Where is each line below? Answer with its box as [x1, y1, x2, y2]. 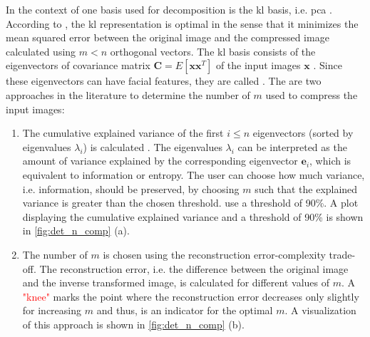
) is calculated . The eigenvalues [83, 139, 222, 154]
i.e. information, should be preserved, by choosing [22, 181, 240, 196]
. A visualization [284, 303, 356, 318]
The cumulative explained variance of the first [22, 125, 224, 140]
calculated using [6, 43, 76, 58]
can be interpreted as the [237, 139, 347, 154]
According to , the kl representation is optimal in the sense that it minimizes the [6, 16, 359, 31]
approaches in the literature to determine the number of [6, 87, 250, 102]
